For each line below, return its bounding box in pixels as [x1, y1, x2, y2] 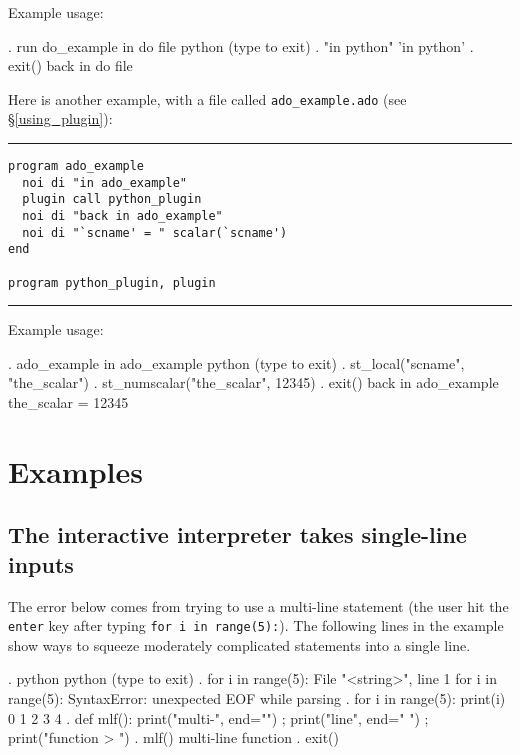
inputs [8, 548, 74, 579]
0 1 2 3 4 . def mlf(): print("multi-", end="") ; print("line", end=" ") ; [8, 707, 429, 728]
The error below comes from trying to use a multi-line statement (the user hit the [8, 595, 509, 616]
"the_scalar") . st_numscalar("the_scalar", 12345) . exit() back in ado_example [8, 372, 499, 393]
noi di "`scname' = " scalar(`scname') [22, 225, 288, 240]
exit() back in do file [8, 55, 133, 76]
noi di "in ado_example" [22, 175, 187, 190]
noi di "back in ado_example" [22, 209, 223, 223]
